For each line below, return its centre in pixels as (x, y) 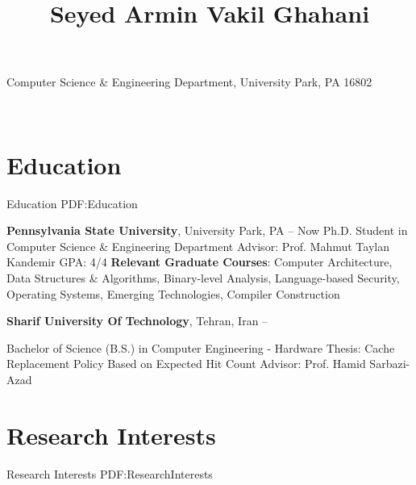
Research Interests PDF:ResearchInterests (110, 473)
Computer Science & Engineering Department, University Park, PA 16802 (189, 82)
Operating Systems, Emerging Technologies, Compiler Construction (173, 293)
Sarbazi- (390, 364)
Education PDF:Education (72, 203)
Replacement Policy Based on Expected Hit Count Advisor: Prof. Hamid (186, 364)
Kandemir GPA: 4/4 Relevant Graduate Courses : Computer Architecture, (200, 262)
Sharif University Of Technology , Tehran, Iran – (137, 321)
